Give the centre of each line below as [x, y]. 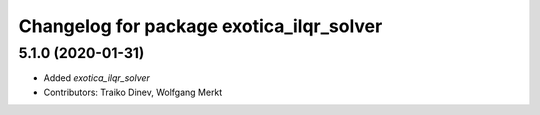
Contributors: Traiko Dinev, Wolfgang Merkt [133, 92]
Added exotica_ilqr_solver [96, 78]
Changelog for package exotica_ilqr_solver [200, 26]
